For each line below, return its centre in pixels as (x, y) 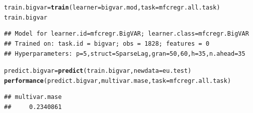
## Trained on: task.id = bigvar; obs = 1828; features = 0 (107, 43)
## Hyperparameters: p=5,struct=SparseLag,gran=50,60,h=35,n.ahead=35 (125, 53)
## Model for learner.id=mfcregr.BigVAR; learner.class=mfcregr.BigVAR (126, 34)
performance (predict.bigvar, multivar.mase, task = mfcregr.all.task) (118, 81)
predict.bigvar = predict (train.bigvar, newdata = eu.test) (98, 71)
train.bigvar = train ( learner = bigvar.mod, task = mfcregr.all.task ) (112, 8)
